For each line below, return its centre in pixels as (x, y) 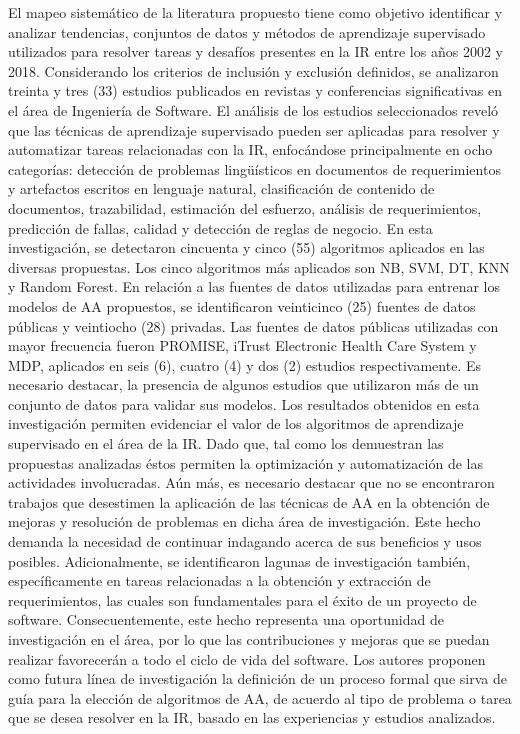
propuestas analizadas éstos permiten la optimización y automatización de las (245, 462)
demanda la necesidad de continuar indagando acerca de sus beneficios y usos (245, 541)
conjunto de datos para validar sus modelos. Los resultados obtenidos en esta (244, 403)
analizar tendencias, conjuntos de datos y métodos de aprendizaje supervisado (247, 31)
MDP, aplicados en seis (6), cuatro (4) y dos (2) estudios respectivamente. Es (244, 364)
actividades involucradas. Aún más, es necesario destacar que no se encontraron (251, 482)
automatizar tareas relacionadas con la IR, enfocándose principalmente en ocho (250, 149)
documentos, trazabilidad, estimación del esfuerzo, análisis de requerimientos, (245, 207)
